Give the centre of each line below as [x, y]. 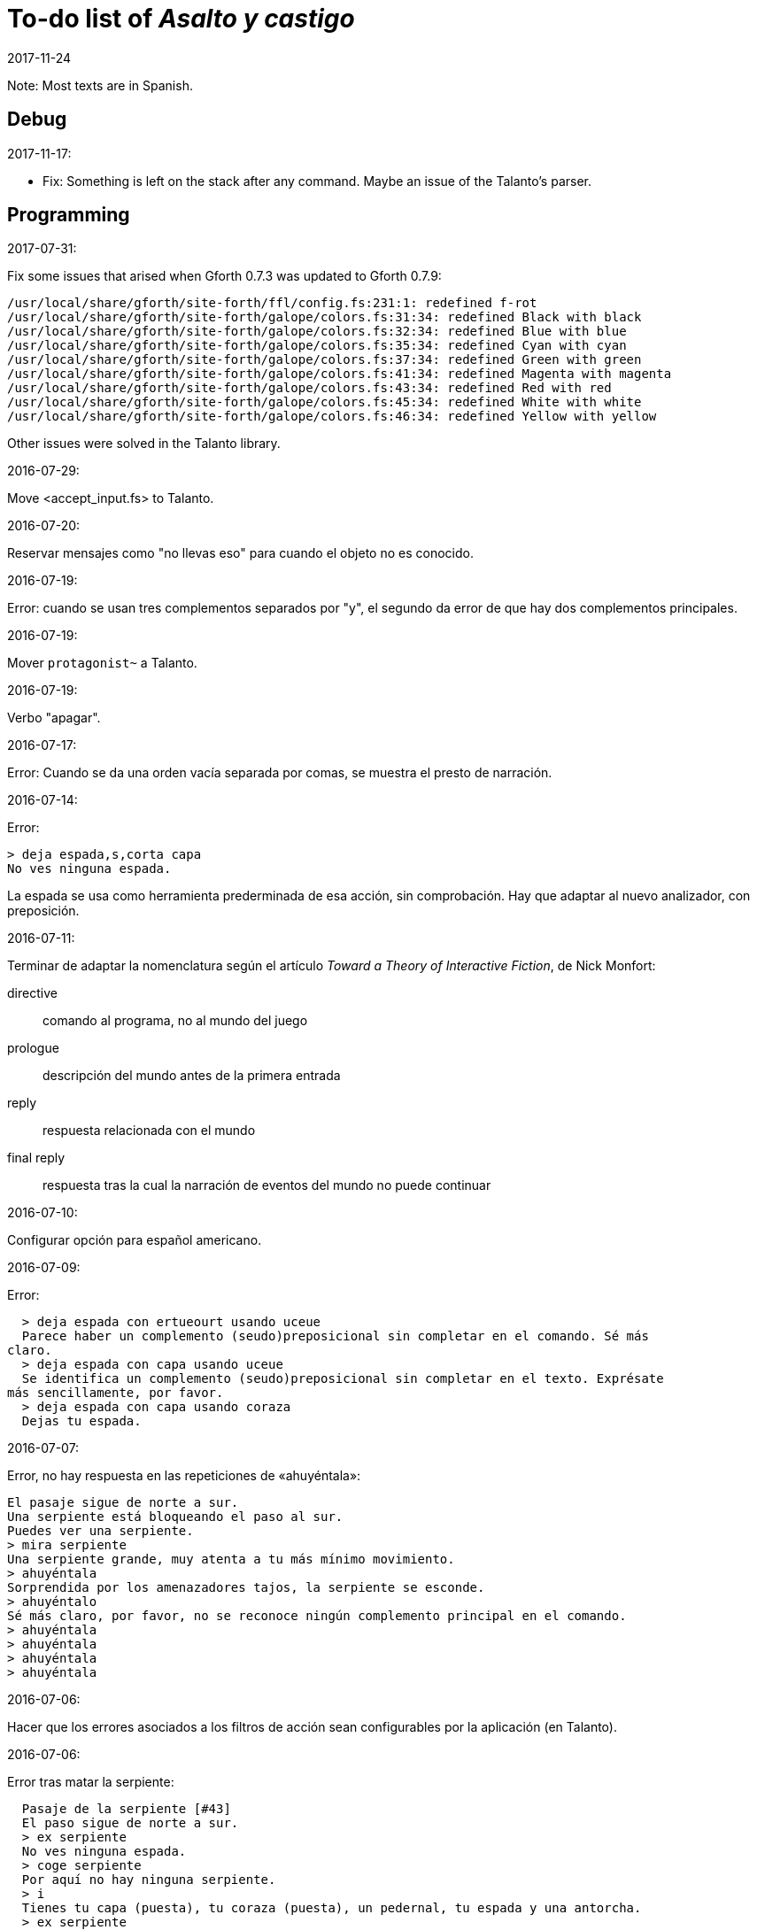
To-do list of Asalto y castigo [181, 19]
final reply [36, 1158]
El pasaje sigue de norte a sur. [123, 1503]
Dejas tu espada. [81, 1421]
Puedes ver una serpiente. [100, 1531]
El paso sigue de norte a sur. [130, 1823]
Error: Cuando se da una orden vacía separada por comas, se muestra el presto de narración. [280, 773]
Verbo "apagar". [54, 718]
